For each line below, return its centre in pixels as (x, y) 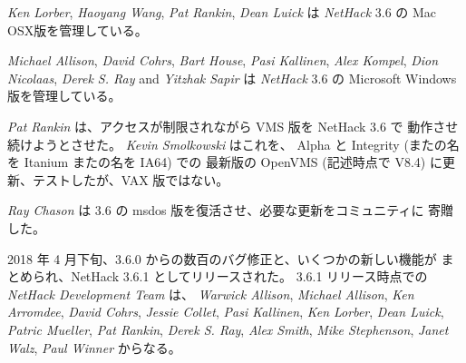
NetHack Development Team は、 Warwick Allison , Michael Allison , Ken (211, 294)
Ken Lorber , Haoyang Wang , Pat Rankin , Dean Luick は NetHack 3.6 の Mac (222, 12)
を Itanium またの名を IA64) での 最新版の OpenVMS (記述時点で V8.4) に (225, 162)
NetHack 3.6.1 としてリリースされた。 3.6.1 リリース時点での (249, 276)
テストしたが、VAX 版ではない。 (131, 179)
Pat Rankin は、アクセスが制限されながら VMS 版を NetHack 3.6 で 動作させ (233, 126)
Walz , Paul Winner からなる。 (94, 347)
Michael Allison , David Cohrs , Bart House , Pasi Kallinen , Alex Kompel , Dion (223, 60)
